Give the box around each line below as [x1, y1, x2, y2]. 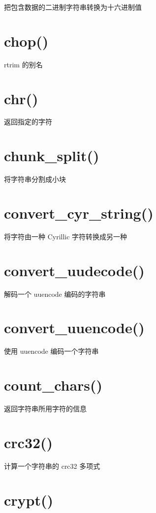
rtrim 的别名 [4, 59, 43, 69]
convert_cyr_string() [4, 202, 154, 223]
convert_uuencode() [4, 317, 145, 338]
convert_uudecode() [4, 260, 145, 280]
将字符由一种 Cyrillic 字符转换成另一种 [4, 231, 127, 241]
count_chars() [4, 375, 103, 395]
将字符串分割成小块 [4, 174, 66, 184]
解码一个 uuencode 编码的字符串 [4, 288, 106, 299]
